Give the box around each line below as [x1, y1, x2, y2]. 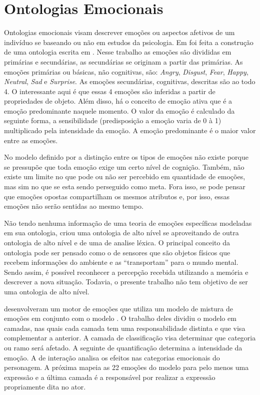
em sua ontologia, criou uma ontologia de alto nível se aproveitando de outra [4, 227, 239, 238]
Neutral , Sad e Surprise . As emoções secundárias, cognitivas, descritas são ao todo [4, 76, 255, 87]
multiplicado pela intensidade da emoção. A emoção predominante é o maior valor [4, 125, 256, 136]
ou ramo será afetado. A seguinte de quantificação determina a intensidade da [4, 342, 242, 352]
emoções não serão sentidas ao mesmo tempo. [4, 201, 143, 211]
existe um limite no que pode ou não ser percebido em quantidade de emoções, [4, 171, 245, 182]
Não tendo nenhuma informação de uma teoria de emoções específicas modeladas [4, 217, 252, 228]
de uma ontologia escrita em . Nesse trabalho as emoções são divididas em [4, 47, 231, 57]
